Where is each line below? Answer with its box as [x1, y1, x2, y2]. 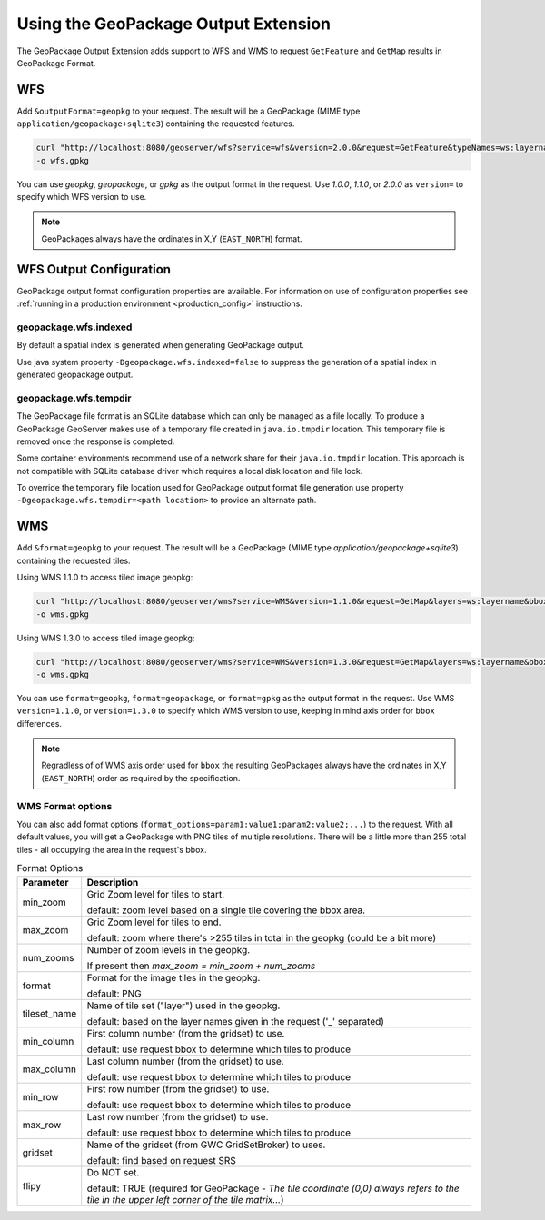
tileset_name [22, 1007, 77, 1019]
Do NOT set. [86, 1165, 140, 1178]
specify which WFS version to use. [16, 191, 147, 202]
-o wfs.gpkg [35, 155, 90, 165]
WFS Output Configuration [16, 262, 172, 277]
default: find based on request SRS [86, 1154, 236, 1166]
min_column [22, 1035, 74, 1047]
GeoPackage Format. [16, 57, 96, 68]
